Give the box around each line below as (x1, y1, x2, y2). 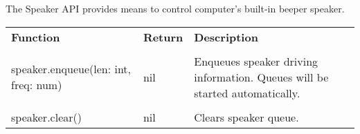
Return (143, 28, 183, 45)
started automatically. (194, 84, 300, 101)
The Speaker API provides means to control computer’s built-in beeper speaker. (6, 1, 345, 15)
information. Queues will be (194, 68, 329, 85)
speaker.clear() (11, 108, 82, 125)
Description (194, 28, 258, 45)
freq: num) (11, 77, 62, 93)
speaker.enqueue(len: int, (11, 61, 132, 77)
